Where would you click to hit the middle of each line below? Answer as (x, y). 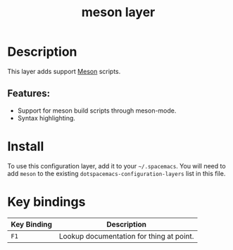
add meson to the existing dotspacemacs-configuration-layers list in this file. (116, 173)
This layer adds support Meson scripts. (64, 71)
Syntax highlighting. (46, 118)
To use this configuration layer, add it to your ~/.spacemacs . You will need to (117, 165)
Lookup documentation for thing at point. (126, 236)
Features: (29, 93)
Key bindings (46, 202)
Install (26, 146)
